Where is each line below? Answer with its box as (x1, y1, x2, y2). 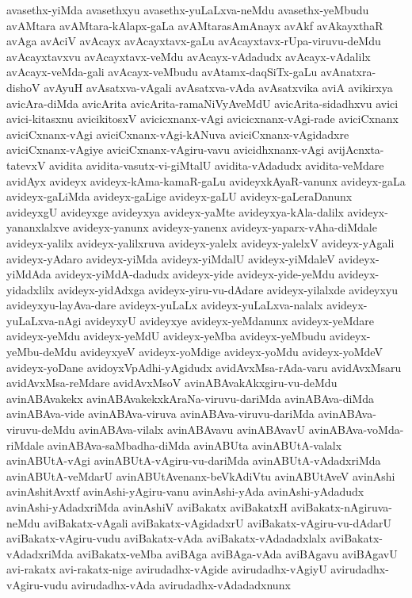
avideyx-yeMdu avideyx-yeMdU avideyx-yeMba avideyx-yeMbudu (6, 328, 326, 344)
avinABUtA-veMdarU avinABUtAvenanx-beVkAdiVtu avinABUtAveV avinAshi (6, 467, 395, 484)
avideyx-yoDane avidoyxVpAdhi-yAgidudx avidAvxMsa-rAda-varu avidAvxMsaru (6, 358, 402, 375)
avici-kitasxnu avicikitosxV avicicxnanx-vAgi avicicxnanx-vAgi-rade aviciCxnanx (6, 110, 399, 127)
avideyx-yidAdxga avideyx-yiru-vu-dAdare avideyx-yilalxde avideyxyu (57, 281, 399, 297)
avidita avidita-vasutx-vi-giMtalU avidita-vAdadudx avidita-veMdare (49, 156, 384, 173)
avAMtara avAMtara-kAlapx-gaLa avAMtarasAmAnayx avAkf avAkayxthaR (6, 17, 383, 33)
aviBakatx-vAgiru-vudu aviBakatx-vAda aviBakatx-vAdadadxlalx (6, 530, 326, 546)
